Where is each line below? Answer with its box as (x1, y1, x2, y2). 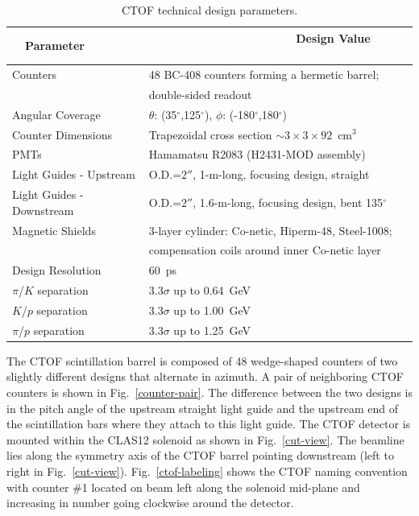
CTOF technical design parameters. (121, 2, 298, 18)
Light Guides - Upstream (12, 166, 135, 183)
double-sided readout (148, 85, 252, 102)
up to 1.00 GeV (173, 301, 251, 318)
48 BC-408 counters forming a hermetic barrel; (148, 66, 380, 83)
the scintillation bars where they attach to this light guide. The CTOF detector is (6, 415, 411, 432)
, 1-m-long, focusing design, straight (193, 166, 370, 183)
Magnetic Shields (12, 221, 96, 238)
